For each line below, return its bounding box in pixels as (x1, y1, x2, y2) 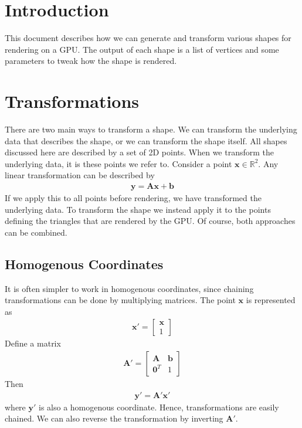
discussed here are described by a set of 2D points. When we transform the (5, 146, 274, 158)
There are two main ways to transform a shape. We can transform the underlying (5, 123, 297, 135)
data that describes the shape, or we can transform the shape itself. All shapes (5, 134, 287, 147)
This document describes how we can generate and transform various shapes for (5, 32, 291, 44)
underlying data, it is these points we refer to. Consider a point (5, 157, 232, 169)
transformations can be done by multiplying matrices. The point (5, 294, 236, 306)
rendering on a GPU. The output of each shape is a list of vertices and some (5, 43, 279, 55)
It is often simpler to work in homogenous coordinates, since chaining (5, 282, 254, 294)
